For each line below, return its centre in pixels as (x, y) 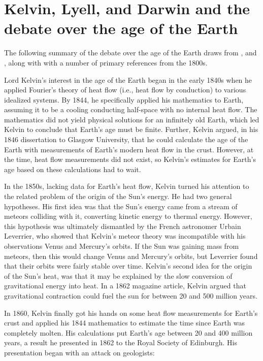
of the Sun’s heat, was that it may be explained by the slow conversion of (118, 275)
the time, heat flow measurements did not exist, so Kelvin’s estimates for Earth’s (130, 159)
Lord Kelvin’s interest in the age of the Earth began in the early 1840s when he (128, 79)
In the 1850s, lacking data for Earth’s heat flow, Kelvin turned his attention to (127, 186)
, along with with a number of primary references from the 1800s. (106, 62)
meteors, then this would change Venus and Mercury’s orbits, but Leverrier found (131, 256)
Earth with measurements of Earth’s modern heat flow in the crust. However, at (129, 149)
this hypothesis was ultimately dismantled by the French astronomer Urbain (123, 226)
